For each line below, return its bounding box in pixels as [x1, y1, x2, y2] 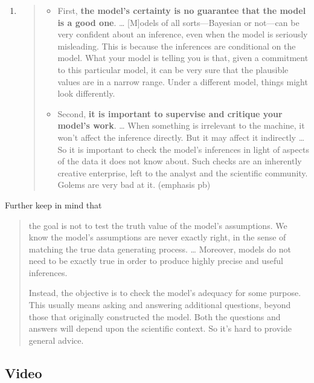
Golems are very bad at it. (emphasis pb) [57, 178, 211, 191]
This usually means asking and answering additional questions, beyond [28, 298, 291, 311]
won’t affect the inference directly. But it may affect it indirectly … [57, 130, 305, 143]
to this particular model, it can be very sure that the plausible [57, 63, 289, 76]
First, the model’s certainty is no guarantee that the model [57, 4, 306, 16]
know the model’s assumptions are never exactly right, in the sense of [28, 231, 286, 243]
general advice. [28, 333, 84, 346]
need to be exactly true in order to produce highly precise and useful [28, 254, 283, 267]
